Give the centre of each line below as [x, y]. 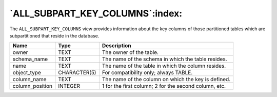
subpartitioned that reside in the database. [54, 35]
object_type [27, 73]
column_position [32, 86]
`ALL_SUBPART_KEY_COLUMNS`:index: [96, 13]
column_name [29, 80]
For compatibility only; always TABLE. [147, 73]
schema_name [30, 59]
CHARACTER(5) [77, 73]
